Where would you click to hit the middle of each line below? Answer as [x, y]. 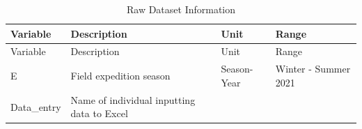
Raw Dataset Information [181, 9]
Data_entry [36, 106]
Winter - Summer [313, 69]
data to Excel [99, 113]
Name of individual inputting [133, 99]
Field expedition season [120, 76]
